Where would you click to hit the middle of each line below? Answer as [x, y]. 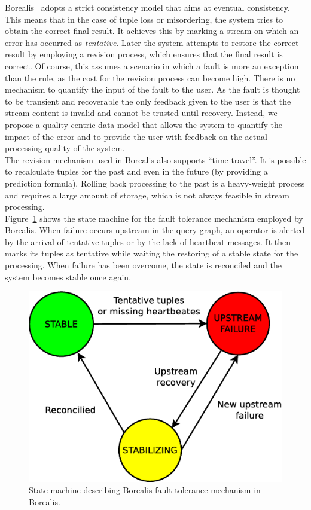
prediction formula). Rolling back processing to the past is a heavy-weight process [155, 183]
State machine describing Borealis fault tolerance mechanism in [145, 490]
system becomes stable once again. [68, 277]
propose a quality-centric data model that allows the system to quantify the [144, 124]
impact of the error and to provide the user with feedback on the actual [136, 136]
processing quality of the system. [65, 148]
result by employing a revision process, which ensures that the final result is [144, 54]
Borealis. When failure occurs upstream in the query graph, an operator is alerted [155, 230]
